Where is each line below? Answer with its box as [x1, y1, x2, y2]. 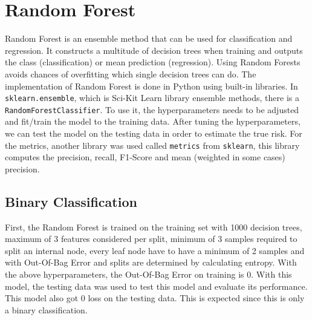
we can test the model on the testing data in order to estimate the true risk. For [5, 127, 302, 139]
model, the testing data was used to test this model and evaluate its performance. [5, 279, 308, 292]
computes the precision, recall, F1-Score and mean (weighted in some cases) [5, 151, 285, 163]
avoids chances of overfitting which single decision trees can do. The [5, 67, 256, 80]
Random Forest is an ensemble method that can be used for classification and [5, 32, 293, 45]
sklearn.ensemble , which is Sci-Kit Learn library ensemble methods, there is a [5, 91, 299, 104]
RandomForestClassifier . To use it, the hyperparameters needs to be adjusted [5, 103, 299, 116]
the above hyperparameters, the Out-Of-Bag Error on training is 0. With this [5, 268, 292, 281]
